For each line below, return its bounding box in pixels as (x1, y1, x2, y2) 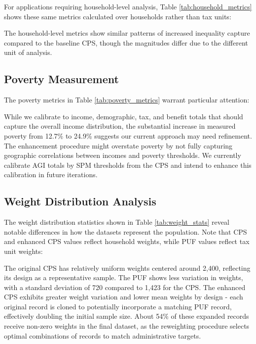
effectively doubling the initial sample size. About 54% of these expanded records (4, 311, 249, 321)
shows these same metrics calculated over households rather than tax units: (4, 11, 231, 21)
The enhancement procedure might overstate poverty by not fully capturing (4, 140, 233, 150)
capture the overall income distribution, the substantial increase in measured (4, 121, 236, 131)
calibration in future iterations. (4, 169, 98, 180)
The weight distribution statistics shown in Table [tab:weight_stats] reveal (4, 217, 229, 227)
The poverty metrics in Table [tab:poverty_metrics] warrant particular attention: (4, 95, 250, 105)
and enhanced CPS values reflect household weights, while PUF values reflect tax (4, 236, 250, 246)
